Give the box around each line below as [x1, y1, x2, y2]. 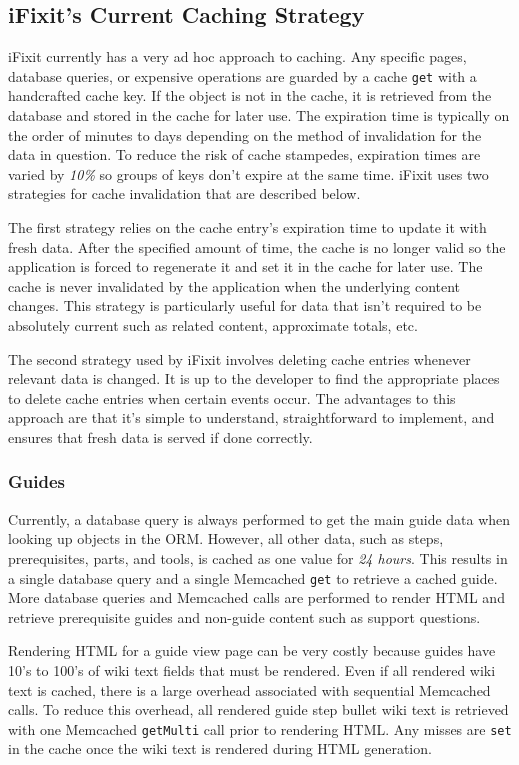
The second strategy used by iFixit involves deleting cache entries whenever [8, 348, 471, 369]
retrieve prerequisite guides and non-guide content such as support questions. [8, 606, 481, 627]
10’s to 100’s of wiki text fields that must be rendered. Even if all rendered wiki [8, 659, 496, 680]
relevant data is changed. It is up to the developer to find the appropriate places [8, 368, 500, 389]
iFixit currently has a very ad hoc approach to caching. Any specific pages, [8, 46, 467, 67]
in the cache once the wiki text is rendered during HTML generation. [8, 738, 432, 759]
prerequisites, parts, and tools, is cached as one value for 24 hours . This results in [8, 547, 508, 568]
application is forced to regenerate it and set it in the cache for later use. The [8, 256, 483, 277]
